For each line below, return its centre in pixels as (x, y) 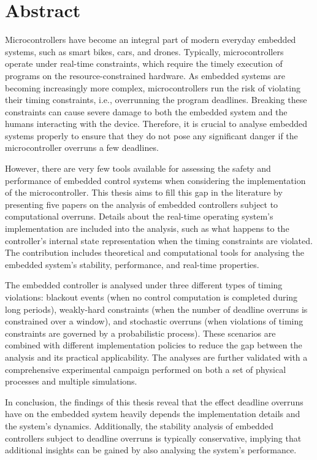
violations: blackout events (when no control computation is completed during (151, 297)
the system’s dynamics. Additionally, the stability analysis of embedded (139, 425)
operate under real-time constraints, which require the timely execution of (144, 63)
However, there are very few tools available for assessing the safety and (138, 168)
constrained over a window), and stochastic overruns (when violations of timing (154, 321)
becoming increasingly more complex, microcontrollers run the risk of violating (153, 87)
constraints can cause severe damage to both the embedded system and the (146, 111)
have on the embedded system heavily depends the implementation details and (153, 414)
